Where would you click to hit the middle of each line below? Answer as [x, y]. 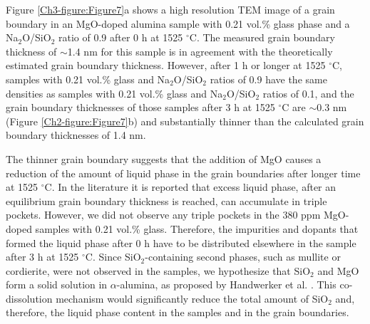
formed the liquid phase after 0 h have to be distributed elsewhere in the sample [181, 242]
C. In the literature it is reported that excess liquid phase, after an [190, 187]
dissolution [29, 298]
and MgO [338, 270]
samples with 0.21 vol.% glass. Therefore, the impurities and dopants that [197, 228]
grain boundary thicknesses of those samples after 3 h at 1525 [140, 107]
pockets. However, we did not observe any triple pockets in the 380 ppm [163, 215]
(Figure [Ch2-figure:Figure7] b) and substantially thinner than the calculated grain [185, 121]
